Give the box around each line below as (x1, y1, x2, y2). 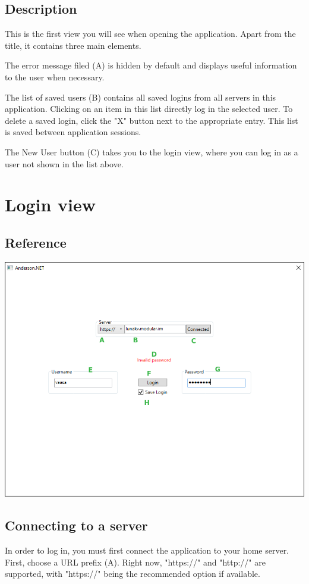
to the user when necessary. (5, 70, 105, 83)
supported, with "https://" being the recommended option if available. (5, 567, 260, 580)
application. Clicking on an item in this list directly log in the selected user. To (5, 102, 293, 115)
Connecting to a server (5, 516, 148, 535)
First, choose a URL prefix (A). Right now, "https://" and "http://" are (5, 555, 266, 568)
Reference (5, 233, 67, 251)
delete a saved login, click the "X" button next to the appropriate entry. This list (5, 114, 298, 126)
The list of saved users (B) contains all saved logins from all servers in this (5, 90, 276, 103)
